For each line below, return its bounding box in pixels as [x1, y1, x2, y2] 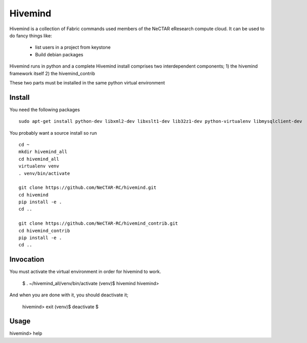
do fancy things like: [9, 32, 52, 38]
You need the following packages [9, 106, 80, 113]
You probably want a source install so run [9, 130, 97, 136]
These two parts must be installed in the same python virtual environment [9, 79, 165, 85]
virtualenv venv [18, 163, 59, 169]
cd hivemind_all [18, 156, 59, 162]
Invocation [9, 255, 45, 264]
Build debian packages [35, 51, 84, 57]
